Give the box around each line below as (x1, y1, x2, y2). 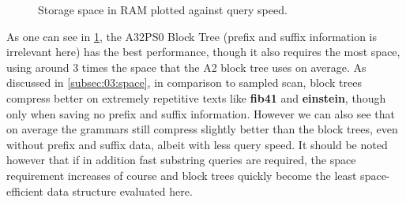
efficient (6, 182, 44, 199)
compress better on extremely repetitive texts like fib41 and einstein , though (6, 89, 386, 106)
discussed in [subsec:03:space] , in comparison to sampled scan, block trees (6, 74, 362, 91)
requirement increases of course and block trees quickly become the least (6, 166, 357, 183)
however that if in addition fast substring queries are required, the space (6, 151, 356, 168)
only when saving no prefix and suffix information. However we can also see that (6, 105, 395, 122)
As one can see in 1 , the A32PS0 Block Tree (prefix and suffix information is (6, 28, 378, 44)
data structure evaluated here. (47, 182, 193, 199)
